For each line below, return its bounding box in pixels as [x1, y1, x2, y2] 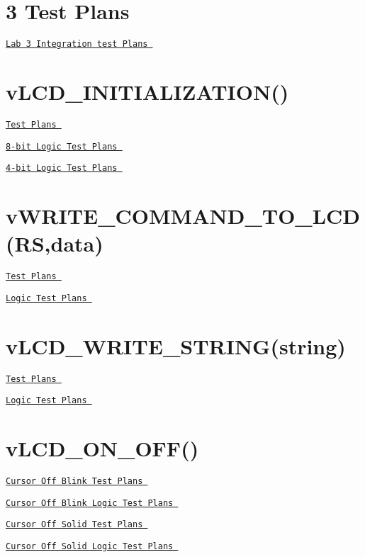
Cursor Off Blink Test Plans [6, 476, 143, 487]
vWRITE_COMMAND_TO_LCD [6, 201, 360, 230]
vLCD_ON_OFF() [6, 434, 199, 463]
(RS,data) [6, 229, 103, 258]
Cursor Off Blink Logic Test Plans [6, 497, 174, 508]
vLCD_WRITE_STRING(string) [6, 331, 346, 360]
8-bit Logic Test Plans [6, 141, 118, 152]
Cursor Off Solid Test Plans [6, 519, 143, 530]
